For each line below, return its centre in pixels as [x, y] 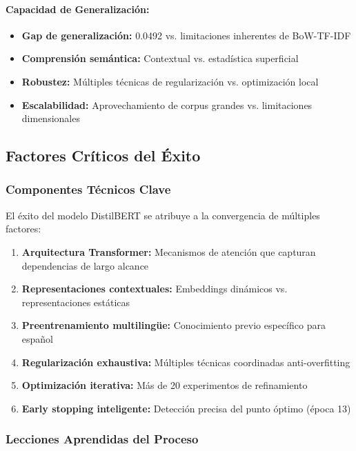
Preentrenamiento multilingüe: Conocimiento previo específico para [174, 325]
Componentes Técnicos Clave [88, 189]
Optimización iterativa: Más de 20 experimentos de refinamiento [165, 385]
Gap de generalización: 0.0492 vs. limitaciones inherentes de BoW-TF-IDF [186, 35]
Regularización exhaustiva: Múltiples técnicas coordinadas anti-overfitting [186, 362]
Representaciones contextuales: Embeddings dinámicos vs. [155, 289]
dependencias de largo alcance [85, 265]
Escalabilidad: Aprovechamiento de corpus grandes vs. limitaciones [167, 104]
